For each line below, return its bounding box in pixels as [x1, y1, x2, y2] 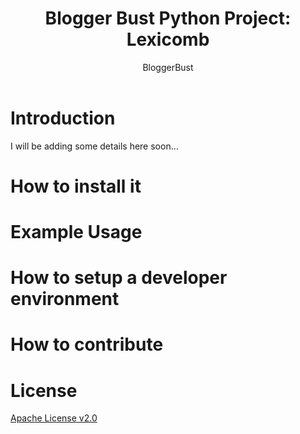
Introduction [10, 107, 116, 129]
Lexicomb [126, 28, 210, 51]
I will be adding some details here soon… [10, 140, 179, 152]
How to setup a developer [10, 267, 228, 289]
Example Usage [10, 221, 143, 244]
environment [10, 288, 120, 311]
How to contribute [10, 333, 164, 356]
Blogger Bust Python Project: [44, 7, 292, 30]
